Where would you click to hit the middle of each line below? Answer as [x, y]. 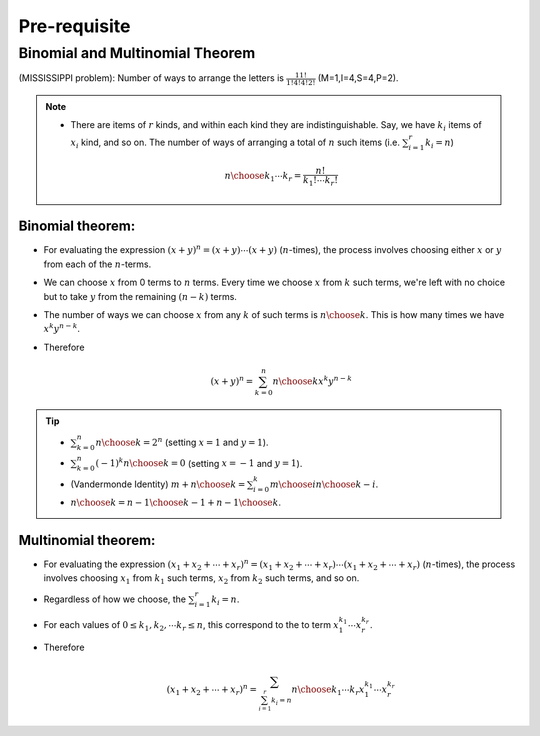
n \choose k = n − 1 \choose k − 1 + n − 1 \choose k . [176, 502]
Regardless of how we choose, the [115, 599]
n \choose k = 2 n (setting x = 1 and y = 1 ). [182, 441]
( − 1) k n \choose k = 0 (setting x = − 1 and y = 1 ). [199, 462]
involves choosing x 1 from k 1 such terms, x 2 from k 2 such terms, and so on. [201, 579]
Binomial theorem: [77, 226]
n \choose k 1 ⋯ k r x [328, 690]
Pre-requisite [74, 26]
